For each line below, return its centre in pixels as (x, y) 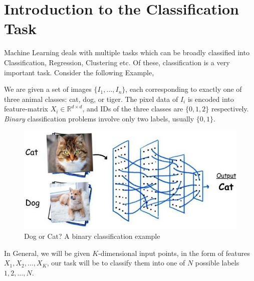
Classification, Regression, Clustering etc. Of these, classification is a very (117, 62)
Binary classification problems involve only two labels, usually (99, 118)
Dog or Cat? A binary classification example (92, 236)
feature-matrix (26, 109)
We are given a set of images (48, 89)
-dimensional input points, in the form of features (174, 253)
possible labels (217, 263)
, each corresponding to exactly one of (184, 89)
